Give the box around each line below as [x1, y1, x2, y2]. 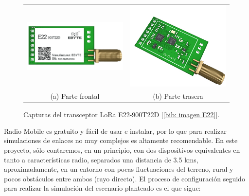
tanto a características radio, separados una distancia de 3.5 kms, [4, 154, 198, 164]
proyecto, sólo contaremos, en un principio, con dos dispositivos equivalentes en [4, 145, 240, 155]
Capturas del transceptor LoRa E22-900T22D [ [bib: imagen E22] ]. [23, 109, 220, 120]
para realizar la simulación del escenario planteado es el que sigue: [4, 183, 201, 193]
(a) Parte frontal [50, 91, 100, 101]
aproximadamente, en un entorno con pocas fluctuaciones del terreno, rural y [4, 164, 233, 174]
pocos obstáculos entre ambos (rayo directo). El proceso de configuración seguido [4, 173, 245, 183]
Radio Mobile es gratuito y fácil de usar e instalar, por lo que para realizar [4, 125, 227, 136]
